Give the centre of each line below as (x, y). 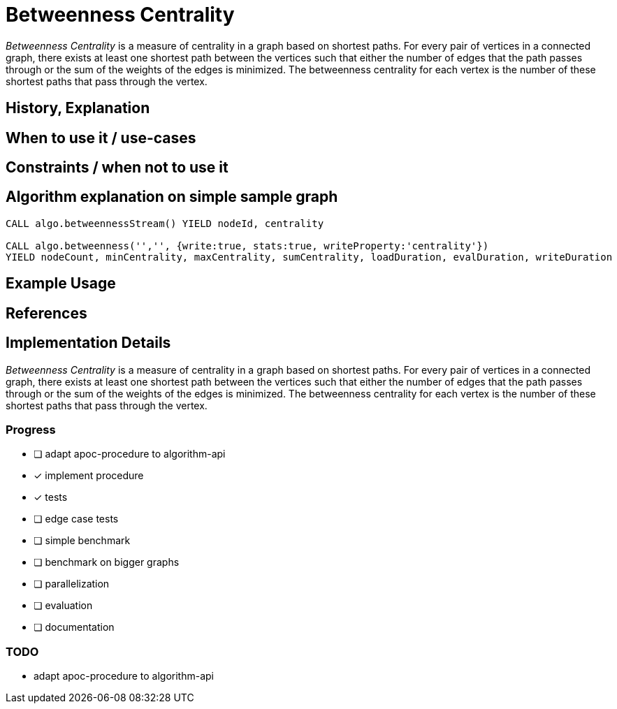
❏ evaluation (63, 606)
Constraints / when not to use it (117, 168)
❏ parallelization (72, 584)
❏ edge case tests (76, 519)
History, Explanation (78, 108)
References (46, 313)
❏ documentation (74, 627)
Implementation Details (88, 343)
